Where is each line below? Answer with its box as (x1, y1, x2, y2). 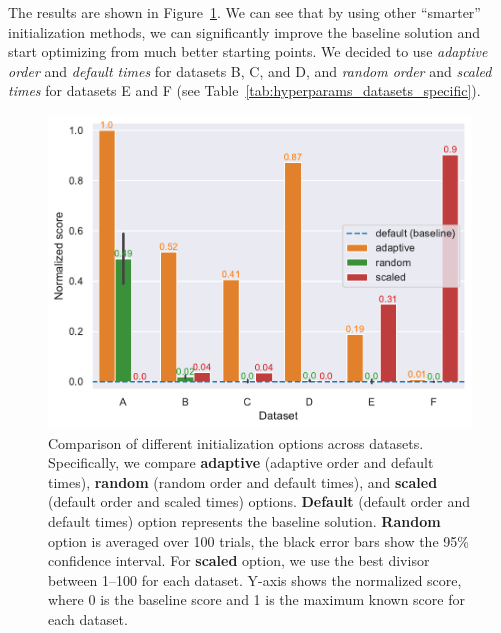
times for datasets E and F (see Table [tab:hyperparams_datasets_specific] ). (8, 80, 481, 101)
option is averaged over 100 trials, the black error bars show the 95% (48, 530, 469, 551)
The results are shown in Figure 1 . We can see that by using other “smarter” (8, 2, 481, 22)
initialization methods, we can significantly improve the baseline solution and (8, 21, 481, 42)
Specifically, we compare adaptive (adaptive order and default (48, 452, 434, 473)
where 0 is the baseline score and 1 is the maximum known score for (48, 589, 465, 610)
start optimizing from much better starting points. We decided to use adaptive (8, 41, 488, 62)
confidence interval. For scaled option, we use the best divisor (48, 550, 430, 571)
